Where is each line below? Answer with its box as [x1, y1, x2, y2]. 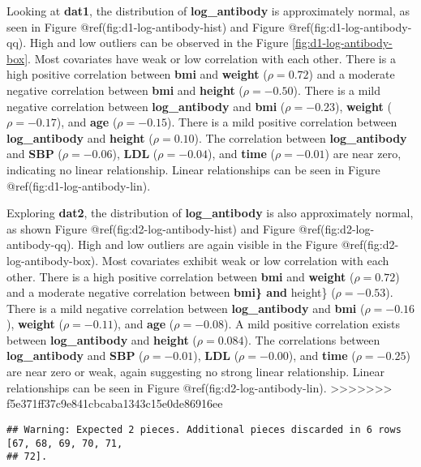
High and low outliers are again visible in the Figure [77, 236, 338, 253]
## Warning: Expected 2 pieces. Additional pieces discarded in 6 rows [6, 423, 402, 435]
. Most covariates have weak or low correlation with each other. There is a [28, 49, 396, 66]
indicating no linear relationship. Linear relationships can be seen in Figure [6, 161, 380, 178]
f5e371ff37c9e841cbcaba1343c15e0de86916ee [6, 395, 223, 412]
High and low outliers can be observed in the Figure [29, 34, 289, 51]
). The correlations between [243, 331, 380, 348]
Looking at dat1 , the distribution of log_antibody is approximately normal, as [6, 2, 410, 19]
